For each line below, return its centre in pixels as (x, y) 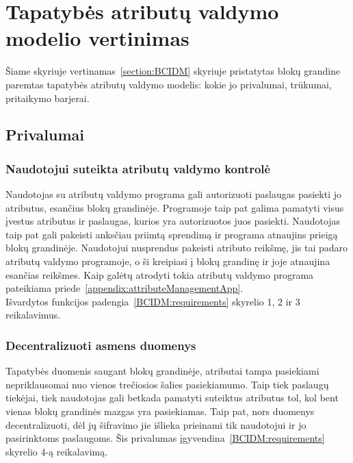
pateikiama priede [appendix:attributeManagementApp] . (125, 288)
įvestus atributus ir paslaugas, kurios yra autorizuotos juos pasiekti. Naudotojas (173, 221)
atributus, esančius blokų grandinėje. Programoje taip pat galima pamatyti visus (175, 207)
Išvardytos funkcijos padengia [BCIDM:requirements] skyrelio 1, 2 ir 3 (153, 301)
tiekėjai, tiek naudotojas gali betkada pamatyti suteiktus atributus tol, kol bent (172, 398)
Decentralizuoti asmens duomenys (101, 345)
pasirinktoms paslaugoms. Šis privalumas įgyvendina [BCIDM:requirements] (165, 438)
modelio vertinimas (97, 38)
